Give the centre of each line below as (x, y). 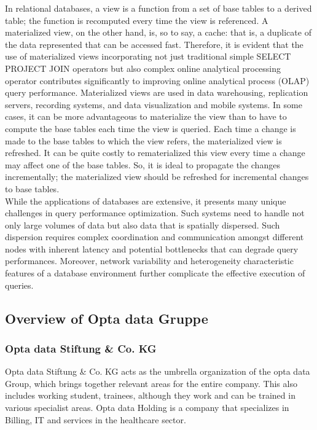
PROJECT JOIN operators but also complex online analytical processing (143, 68)
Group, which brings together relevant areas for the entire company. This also (151, 383)
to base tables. (32, 188)
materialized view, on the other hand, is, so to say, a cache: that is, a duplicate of (158, 32)
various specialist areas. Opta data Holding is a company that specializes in (147, 408)
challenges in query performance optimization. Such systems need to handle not (155, 213)
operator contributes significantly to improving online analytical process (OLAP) (157, 80)
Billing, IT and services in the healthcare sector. (96, 419)
